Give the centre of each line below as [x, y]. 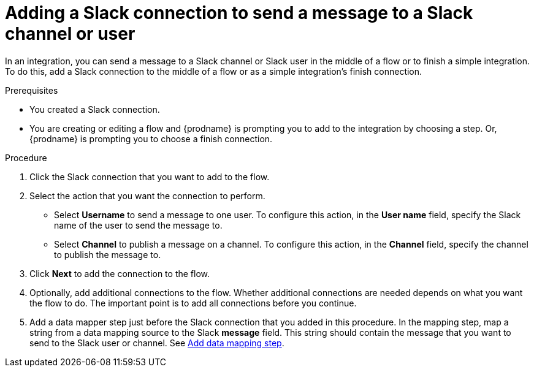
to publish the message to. [108, 254]
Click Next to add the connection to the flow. [120, 273]
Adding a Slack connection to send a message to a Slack [239, 13]
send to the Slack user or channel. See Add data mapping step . [157, 343]
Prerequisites [32, 90]
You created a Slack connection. [95, 109]
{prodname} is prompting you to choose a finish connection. [151, 139]
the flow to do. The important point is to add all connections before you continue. [193, 303]
